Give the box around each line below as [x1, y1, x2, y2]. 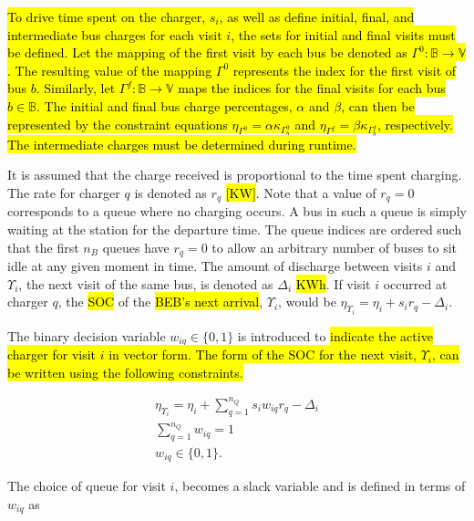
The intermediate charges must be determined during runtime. [7, 134, 356, 153]
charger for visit [7, 345, 97, 364]
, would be [278, 292, 336, 311]
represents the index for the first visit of [232, 60, 457, 79]
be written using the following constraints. [7, 362, 243, 381]
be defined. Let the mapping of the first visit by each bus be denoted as [7, 43, 407, 62]
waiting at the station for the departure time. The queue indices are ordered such [7, 219, 462, 238]
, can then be [341, 96, 415, 115]
